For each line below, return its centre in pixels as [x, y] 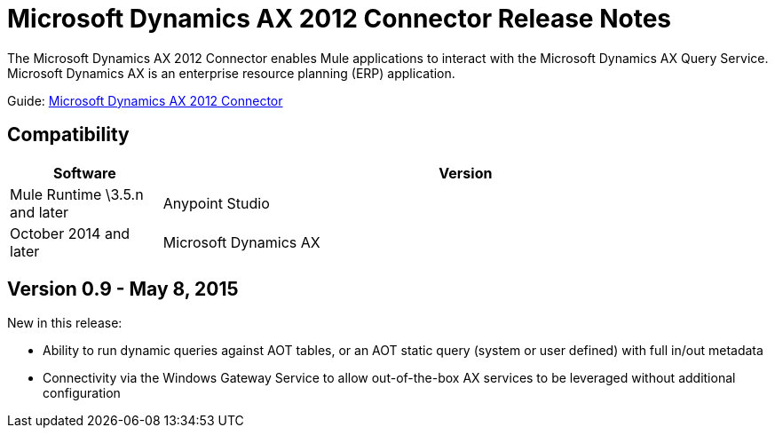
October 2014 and [70, 233]
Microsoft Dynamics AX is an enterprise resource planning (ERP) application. [231, 73]
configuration [82, 393]
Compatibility [68, 135]
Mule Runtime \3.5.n [77, 194]
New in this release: [65, 323]
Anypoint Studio [216, 203]
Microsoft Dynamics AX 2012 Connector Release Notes [340, 19]
